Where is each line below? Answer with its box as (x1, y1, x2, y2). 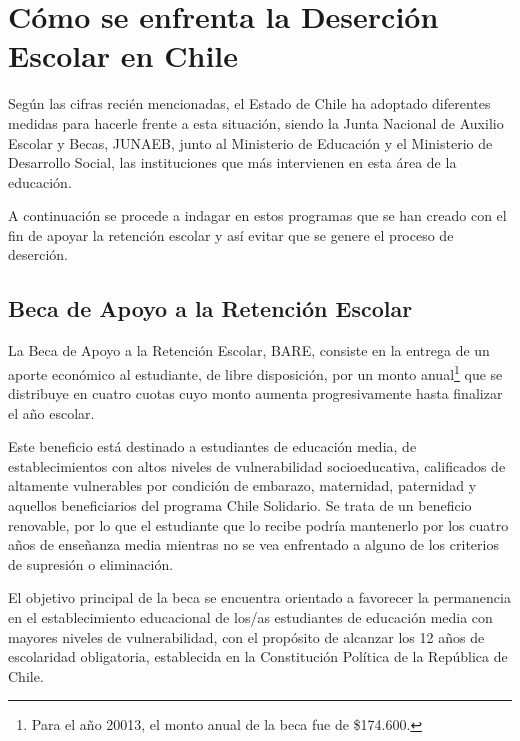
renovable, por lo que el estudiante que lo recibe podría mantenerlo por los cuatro (8, 514, 509, 535)
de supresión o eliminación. (8, 553, 174, 574)
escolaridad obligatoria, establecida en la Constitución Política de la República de (8, 646, 508, 667)
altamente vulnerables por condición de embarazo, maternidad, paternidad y (8, 475, 477, 496)
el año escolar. (8, 402, 95, 423)
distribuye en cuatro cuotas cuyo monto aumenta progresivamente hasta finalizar (8, 383, 503, 404)
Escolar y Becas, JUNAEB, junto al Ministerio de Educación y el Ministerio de (8, 132, 493, 153)
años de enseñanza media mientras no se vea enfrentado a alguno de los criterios (8, 534, 499, 555)
